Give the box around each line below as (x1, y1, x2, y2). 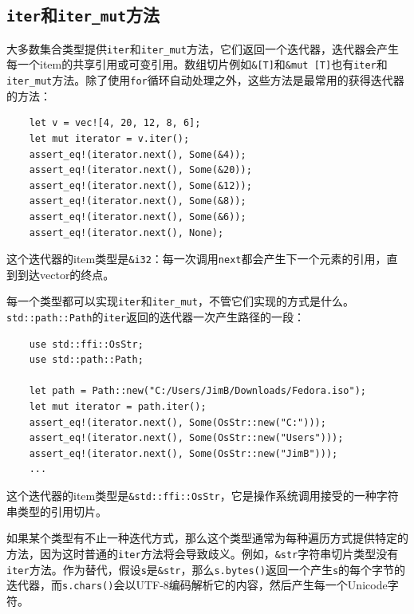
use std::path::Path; (29, 354, 144, 366)
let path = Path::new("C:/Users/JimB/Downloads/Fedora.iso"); (29, 385, 367, 397)
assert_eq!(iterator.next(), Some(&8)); (29, 195, 246, 207)
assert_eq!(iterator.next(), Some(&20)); (29, 164, 252, 176)
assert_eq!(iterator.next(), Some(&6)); (29, 211, 246, 222)
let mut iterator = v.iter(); (29, 132, 190, 144)
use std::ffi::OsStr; (29, 338, 144, 350)
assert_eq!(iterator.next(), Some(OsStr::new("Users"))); (29, 432, 344, 444)
